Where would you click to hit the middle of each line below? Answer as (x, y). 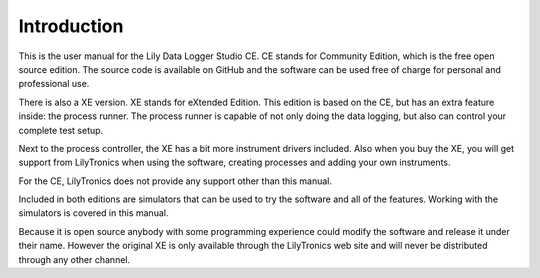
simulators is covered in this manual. (93, 213)
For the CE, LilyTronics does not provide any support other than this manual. (175, 181)
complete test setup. (61, 130)
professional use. (54, 84)
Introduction (71, 26)
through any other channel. (74, 259)
